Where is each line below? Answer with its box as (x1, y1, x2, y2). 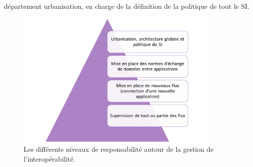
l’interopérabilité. (24, 153, 76, 164)
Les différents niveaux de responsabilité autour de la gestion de (24, 144, 214, 154)
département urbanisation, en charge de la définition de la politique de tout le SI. (4, 1, 250, 11)
